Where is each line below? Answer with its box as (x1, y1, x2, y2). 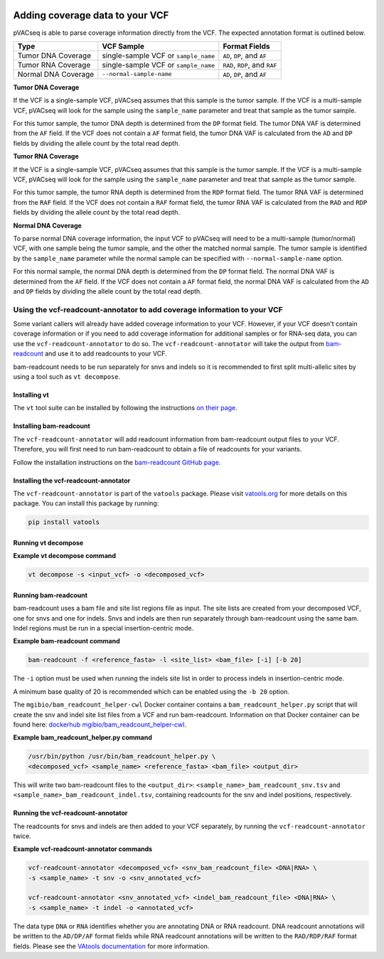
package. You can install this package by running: (13, 499, 159, 508)
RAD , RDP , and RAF (223, 60, 277, 70)
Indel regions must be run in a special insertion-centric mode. (13, 624, 194, 633)
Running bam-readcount (13, 591, 88, 599)
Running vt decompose (13, 538, 84, 547)
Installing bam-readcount (13, 422, 90, 430)
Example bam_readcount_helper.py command (13, 733, 152, 742)
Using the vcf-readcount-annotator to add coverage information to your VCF (13, 304, 284, 314)
